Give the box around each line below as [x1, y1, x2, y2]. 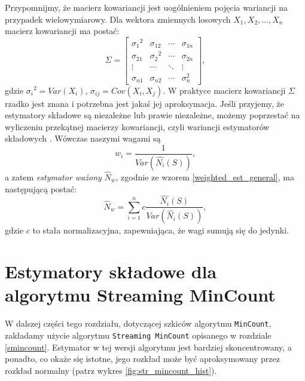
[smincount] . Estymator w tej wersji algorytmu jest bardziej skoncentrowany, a [5, 340, 292, 353]
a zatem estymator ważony [5, 171, 102, 183]
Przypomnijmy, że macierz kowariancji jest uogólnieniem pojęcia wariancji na [5, 1, 288, 13]
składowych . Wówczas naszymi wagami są [5, 132, 161, 145]
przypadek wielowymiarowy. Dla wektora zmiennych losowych [5, 13, 231, 25]
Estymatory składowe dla [5, 259, 217, 284]
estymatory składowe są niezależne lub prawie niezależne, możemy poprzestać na [5, 109, 300, 121]
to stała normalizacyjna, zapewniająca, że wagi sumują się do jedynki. [32, 224, 289, 236]
